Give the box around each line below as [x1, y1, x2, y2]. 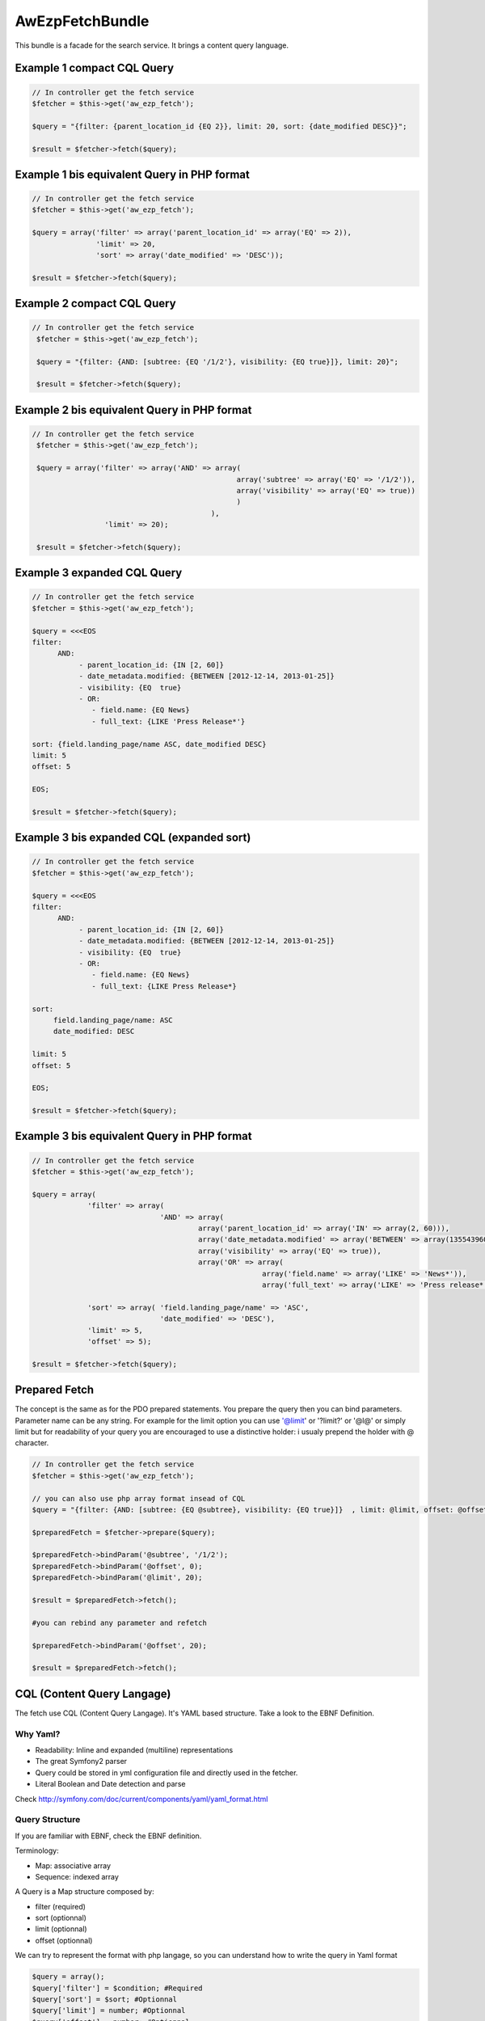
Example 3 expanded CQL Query [15, 566, 183, 580]
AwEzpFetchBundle [15, 12, 150, 30]
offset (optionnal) [35, 1935, 93, 1945]
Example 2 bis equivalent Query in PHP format [15, 403, 252, 416]
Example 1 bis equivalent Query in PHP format [15, 167, 250, 181]
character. [15, 1438, 49, 1448]
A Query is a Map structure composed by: [15, 1887, 154, 1897]
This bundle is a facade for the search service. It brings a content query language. [15, 40, 289, 50]
